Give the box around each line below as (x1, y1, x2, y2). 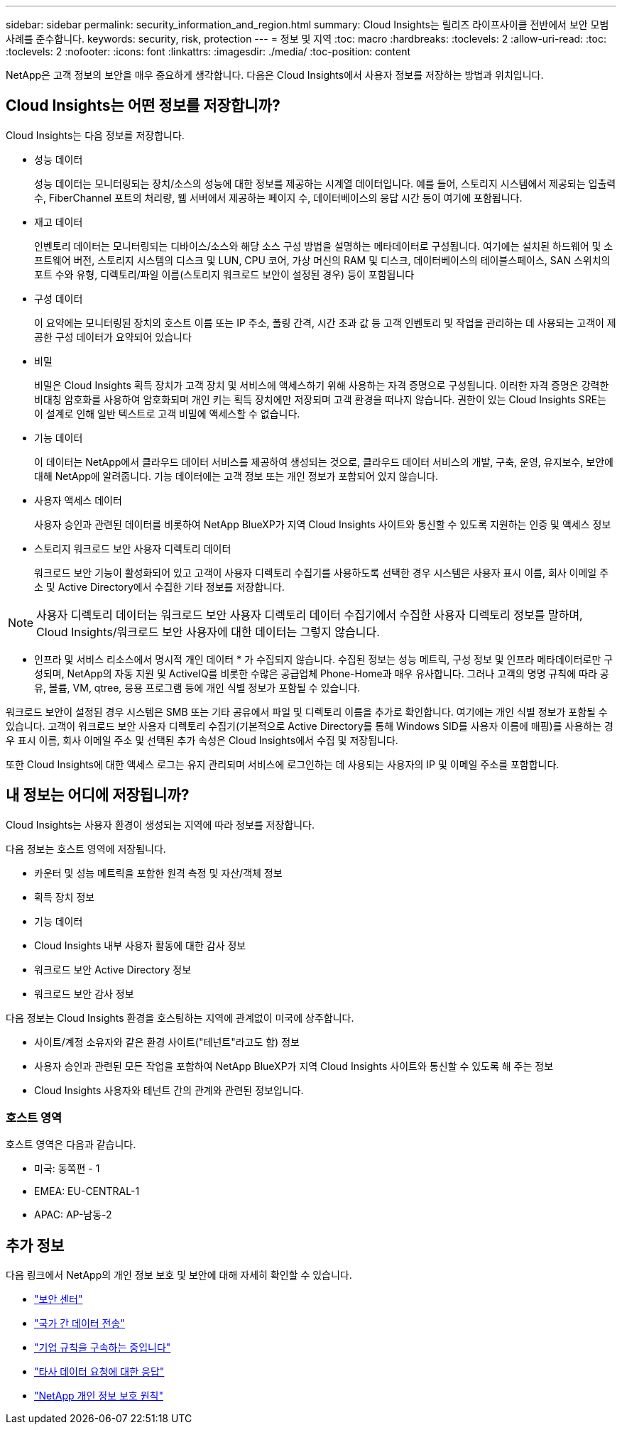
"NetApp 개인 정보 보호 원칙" (34, 1390, 163, 1402)
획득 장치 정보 (34, 890, 95, 903)
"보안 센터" (34, 1293, 83, 1306)
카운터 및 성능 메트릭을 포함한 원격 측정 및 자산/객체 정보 (34, 866, 283, 879)
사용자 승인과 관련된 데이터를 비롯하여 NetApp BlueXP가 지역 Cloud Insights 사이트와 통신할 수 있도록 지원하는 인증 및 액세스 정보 (34, 518, 611, 530)
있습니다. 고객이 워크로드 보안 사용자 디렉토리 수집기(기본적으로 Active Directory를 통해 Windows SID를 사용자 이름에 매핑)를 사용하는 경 (6, 719, 613, 732)
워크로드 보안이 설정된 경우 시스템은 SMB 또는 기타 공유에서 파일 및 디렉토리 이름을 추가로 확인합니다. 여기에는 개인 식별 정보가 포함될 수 (6, 705, 608, 718)
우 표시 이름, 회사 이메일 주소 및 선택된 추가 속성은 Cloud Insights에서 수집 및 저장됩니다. (6, 733, 398, 746)
